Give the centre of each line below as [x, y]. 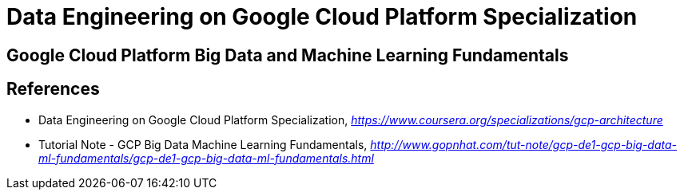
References [53, 89]
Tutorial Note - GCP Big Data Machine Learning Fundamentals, [203, 144]
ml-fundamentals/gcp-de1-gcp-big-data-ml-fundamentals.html [206, 158]
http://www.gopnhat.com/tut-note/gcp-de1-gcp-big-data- [524, 144]
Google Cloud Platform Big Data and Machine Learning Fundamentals [288, 55]
